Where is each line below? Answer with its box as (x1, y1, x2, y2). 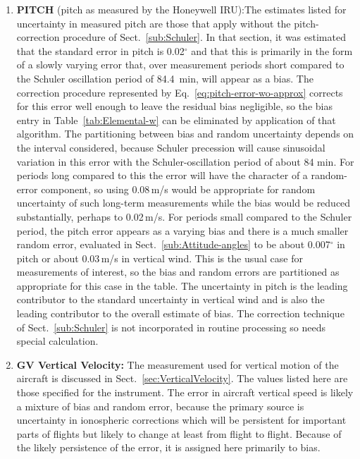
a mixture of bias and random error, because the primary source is (16, 398, 304, 413)
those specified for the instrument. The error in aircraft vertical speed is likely (16, 385, 354, 400)
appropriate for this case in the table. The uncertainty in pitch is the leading (16, 278, 348, 293)
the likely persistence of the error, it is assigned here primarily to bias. (16, 440, 321, 455)
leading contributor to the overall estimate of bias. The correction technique (16, 306, 345, 321)
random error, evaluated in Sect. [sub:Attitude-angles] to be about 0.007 (16, 237, 330, 252)
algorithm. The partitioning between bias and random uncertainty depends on (16, 126, 354, 141)
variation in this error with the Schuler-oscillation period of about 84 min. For (16, 154, 354, 169)
